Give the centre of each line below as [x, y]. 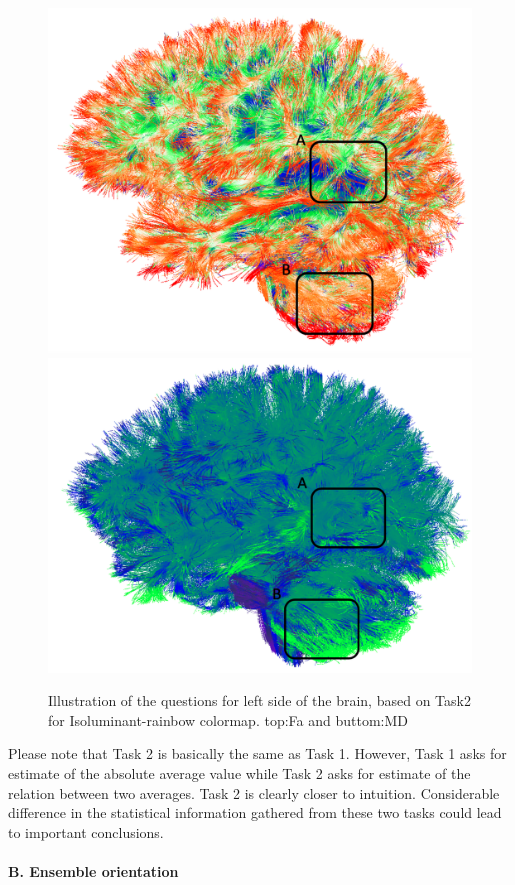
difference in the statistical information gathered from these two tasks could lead [255, 812]
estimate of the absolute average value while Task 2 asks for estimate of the [239, 772]
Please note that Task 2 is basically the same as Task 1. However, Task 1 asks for [257, 753]
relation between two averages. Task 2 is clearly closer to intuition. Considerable [254, 792]
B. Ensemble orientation [93, 870]
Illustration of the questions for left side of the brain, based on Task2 [259, 700]
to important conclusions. [86, 831]
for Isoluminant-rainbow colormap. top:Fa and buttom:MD [228, 719]
